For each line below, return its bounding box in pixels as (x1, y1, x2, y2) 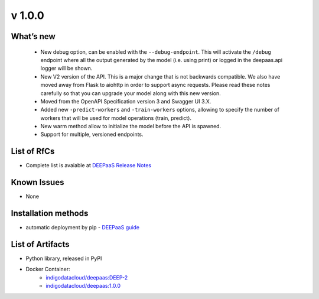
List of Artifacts (11, 239, 70, 249)
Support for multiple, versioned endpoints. (40, 131, 144, 138)
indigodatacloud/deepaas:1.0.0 (45, 282, 121, 290)
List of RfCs (11, 147, 55, 157)
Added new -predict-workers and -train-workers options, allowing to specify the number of (40, 106, 280, 113)
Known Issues (11, 177, 64, 187)
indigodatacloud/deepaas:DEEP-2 (45, 274, 128, 281)
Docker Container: (25, 266, 70, 273)
